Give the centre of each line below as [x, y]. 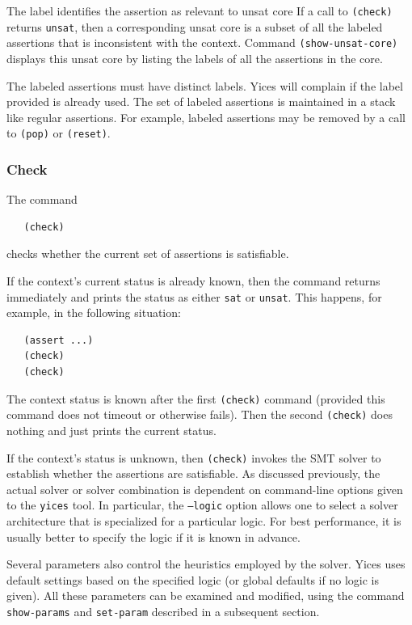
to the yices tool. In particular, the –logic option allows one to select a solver [202, 505]
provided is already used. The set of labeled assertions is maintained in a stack [201, 101]
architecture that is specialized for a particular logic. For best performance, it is [204, 521]
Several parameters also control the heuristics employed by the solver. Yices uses [206, 564]
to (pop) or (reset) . [59, 133]
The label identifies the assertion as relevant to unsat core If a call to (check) [200, 11]
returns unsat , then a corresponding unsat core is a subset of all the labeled [195, 26]
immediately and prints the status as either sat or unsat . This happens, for [194, 296]
